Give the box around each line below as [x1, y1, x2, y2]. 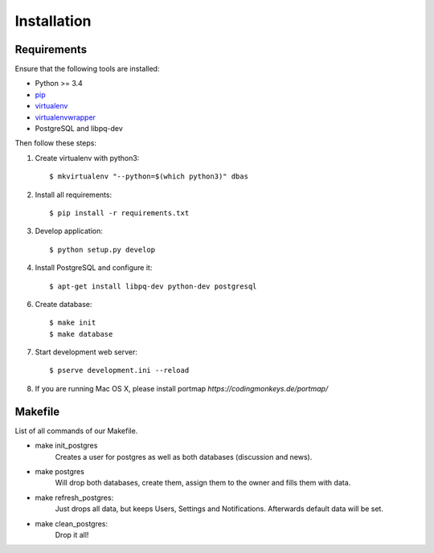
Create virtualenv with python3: [35, 153, 140, 162]
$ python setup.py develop [49, 245, 156, 254]
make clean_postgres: [35, 518, 108, 528]
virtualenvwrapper [35, 113, 96, 122]
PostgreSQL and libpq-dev [35, 124, 124, 133]
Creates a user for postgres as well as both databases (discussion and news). [55, 452, 313, 461]
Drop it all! [55, 530, 89, 539]
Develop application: [35, 226, 104, 236]
